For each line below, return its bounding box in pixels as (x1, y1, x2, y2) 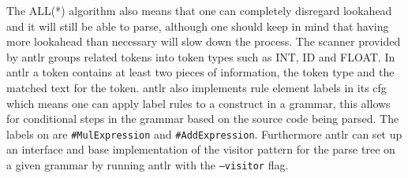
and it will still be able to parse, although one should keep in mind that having (6, 17, 389, 34)
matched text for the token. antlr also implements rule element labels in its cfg (6, 79, 387, 95)
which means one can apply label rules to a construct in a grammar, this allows (6, 95, 391, 111)
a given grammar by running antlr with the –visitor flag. (6, 157, 289, 172)
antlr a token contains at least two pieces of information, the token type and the (6, 64, 395, 80)
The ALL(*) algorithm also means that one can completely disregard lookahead (6, 2, 392, 18)
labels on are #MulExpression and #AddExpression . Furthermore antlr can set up (6, 125, 402, 142)
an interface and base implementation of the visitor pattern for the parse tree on (6, 141, 395, 158)
